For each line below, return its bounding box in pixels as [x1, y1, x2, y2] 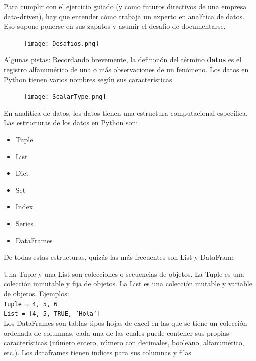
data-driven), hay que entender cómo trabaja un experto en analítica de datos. [4, 11, 244, 21]
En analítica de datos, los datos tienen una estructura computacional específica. [4, 107, 248, 118]
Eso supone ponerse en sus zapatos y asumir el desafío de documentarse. [4, 21, 226, 31]
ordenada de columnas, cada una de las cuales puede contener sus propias [4, 327, 229, 338]
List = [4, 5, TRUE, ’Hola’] [4, 310, 101, 318]
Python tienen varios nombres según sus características [4, 74, 172, 84]
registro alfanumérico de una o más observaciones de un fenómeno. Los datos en [4, 64, 249, 75]
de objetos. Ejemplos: [4, 288, 69, 298]
